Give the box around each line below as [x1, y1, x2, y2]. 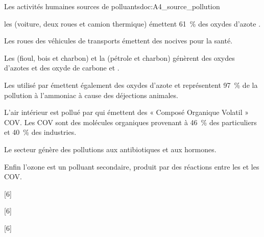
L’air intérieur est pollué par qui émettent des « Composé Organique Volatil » [4, 107, 249, 117]
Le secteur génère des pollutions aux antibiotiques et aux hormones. [4, 144, 217, 154]
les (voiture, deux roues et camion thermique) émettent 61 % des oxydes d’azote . [4, 18, 261, 29]
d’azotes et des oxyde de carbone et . [4, 62, 119, 73]
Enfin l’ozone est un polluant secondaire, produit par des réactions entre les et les [4, 161, 259, 172]
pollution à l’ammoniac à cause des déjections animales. [4, 89, 178, 100]
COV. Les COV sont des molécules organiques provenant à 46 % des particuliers [4, 116, 257, 127]
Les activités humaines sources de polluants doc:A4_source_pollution [4, 1, 220, 11]
